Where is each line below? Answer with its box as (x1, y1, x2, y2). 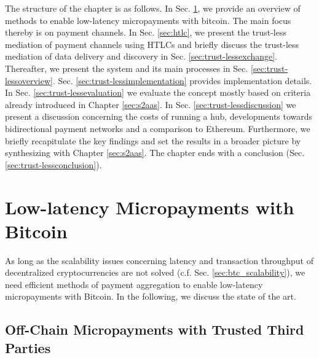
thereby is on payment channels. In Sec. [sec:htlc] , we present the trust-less (5, 26, 286, 39)
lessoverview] (5, 74, 53, 87)
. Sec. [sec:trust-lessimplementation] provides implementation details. (52, 74, 312, 87)
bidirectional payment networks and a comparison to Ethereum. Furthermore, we (5, 122, 310, 134)
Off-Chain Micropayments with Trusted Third (5, 320, 304, 339)
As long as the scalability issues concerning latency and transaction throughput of (5, 254, 313, 267)
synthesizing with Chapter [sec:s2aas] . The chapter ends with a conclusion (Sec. (5, 146, 305, 159)
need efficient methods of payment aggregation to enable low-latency (5, 278, 263, 290)
